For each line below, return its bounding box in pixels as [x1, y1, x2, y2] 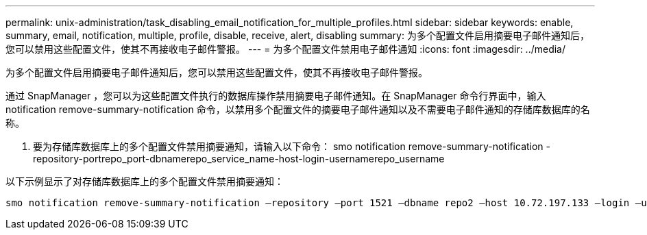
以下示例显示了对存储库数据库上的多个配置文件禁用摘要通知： [5, 175, 284, 187]
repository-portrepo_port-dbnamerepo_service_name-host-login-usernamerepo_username [33, 153, 445, 164]
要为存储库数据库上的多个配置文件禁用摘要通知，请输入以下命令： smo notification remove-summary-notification [33, 140, 544, 152]
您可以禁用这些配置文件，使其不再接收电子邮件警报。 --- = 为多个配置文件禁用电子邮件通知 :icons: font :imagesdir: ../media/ [5, 43, 566, 55]
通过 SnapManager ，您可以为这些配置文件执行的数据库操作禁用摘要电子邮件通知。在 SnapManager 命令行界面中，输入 [5, 90, 546, 101]
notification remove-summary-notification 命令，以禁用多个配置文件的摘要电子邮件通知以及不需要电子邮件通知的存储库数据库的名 [5, 103, 590, 115]
